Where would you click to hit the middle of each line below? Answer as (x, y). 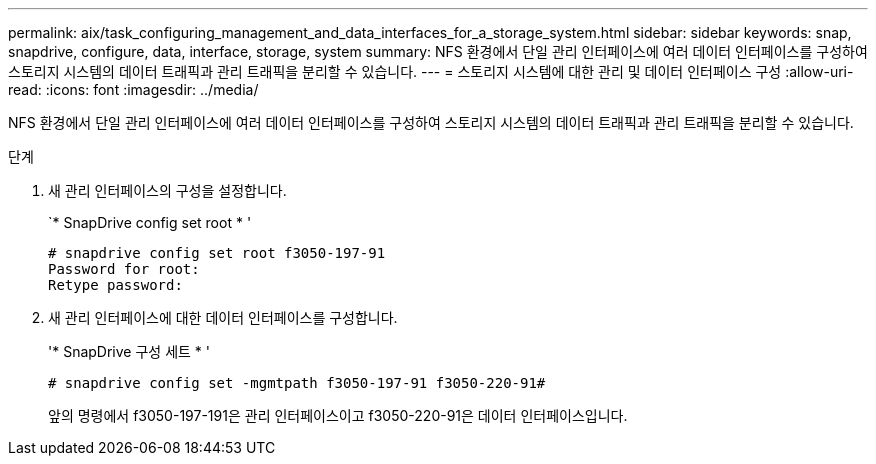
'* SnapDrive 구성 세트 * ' (129, 351)
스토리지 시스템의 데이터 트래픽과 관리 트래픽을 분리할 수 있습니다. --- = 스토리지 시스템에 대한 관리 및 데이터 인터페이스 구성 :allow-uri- (431, 71)
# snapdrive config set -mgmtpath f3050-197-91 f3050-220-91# (297, 383)
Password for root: (124, 269)
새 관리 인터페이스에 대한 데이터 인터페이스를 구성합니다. (223, 317)
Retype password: (115, 285)
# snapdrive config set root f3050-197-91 (217, 253)
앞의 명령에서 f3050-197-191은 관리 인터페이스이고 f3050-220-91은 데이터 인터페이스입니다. (338, 415)
